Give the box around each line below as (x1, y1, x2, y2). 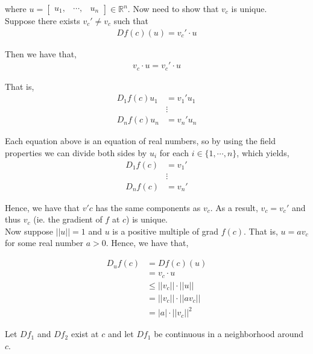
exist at (71, 327, 99, 340)
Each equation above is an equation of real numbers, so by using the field (5, 134, 276, 147)
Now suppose (5, 224, 53, 237)
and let (107, 327, 134, 340)
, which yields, (236, 146, 289, 159)
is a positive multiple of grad (112, 224, 218, 237)
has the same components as (95, 201, 201, 213)
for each (159, 146, 189, 159)
